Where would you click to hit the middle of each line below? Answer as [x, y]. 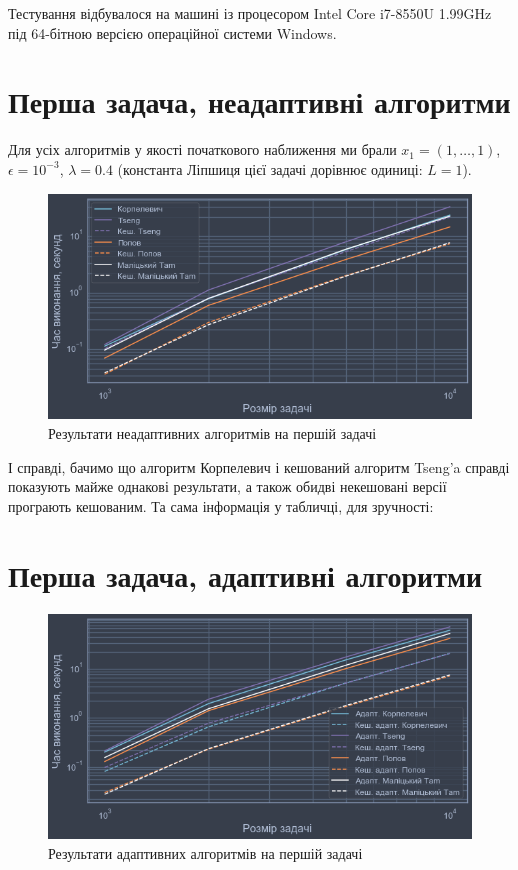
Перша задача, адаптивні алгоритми [245, 574]
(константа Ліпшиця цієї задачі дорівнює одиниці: [270, 168]
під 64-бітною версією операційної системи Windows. [172, 32]
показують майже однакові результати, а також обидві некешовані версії [227, 486]
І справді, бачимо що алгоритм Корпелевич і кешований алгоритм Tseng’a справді [259, 466]
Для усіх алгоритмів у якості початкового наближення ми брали [202, 149]
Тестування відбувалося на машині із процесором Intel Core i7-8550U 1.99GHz [250, 13]
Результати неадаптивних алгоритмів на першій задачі [212, 433]
